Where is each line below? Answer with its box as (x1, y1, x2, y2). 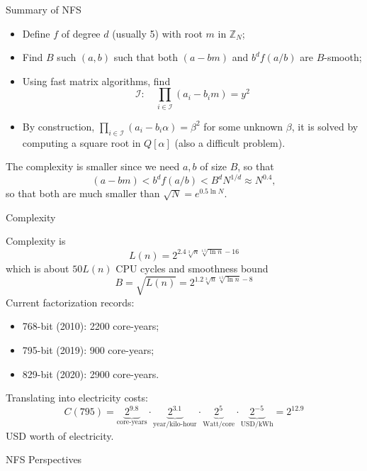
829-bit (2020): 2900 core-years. (22, 366, 159, 381)
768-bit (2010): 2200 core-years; (22, 318, 159, 333)
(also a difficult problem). (174, 135, 286, 150)
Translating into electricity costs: (6, 390, 148, 405)
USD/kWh (240, 421, 273, 428)
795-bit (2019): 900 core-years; (22, 342, 154, 357)
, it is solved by (291, 118, 358, 133)
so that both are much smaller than (6, 186, 160, 201)
